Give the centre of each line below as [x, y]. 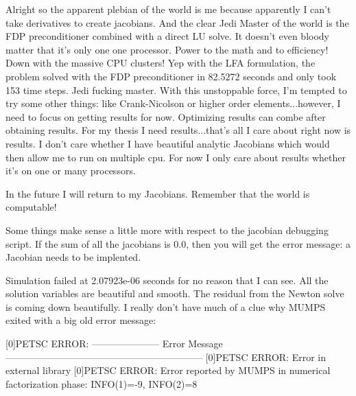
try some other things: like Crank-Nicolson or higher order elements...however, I [173, 103]
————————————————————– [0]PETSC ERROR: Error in [166, 357]
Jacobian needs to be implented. [73, 257]
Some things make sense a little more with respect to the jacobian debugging [167, 230]
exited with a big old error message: [81, 320]
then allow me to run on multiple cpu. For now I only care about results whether [176, 157]
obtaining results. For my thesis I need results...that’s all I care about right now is [178, 130]
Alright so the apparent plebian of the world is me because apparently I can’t [168, 9]
